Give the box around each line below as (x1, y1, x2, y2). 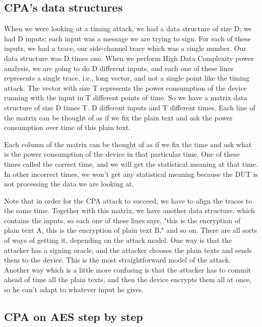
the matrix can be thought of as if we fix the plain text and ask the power (4, 112, 233, 122)
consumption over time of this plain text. (4, 122, 131, 133)
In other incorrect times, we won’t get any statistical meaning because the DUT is (4, 168, 258, 179)
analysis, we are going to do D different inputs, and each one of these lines (4, 62, 234, 73)
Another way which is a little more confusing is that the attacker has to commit (4, 264, 251, 275)
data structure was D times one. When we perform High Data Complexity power (4, 52, 254, 63)
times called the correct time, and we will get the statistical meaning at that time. (4, 158, 258, 169)
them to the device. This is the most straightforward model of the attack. (4, 254, 231, 265)
